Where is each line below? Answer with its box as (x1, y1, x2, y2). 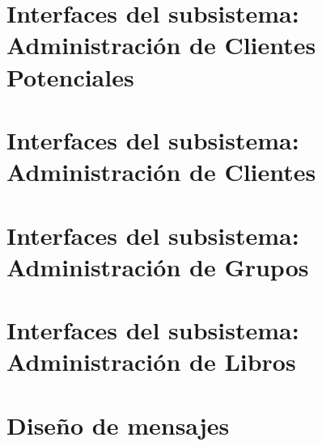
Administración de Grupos (6, 250, 309, 283)
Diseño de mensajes (6, 408, 230, 441)
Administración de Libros (6, 345, 296, 378)
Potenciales (6, 60, 134, 93)
